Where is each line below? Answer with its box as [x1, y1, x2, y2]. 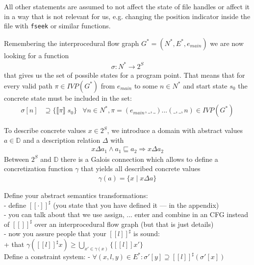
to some [134, 80, 158, 90]
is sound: [133, 228, 160, 239]
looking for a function [4, 50, 69, 60]
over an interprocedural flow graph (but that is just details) [34, 219, 214, 229]
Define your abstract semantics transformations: [4, 190, 148, 200]
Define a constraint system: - [4, 251, 90, 262]
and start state [183, 80, 228, 90]
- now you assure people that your [4, 228, 106, 239]
